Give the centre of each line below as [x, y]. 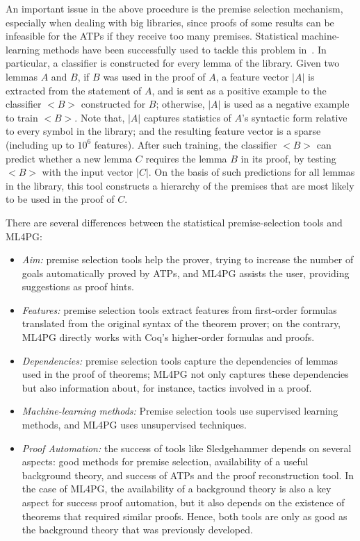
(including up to [40, 144]
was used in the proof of [154, 76]
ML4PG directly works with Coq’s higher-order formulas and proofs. [168, 337]
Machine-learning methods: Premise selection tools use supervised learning [180, 411]
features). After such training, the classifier [186, 144]
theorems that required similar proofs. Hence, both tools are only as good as [185, 516]
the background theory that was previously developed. [137, 530]
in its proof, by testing [288, 158]
